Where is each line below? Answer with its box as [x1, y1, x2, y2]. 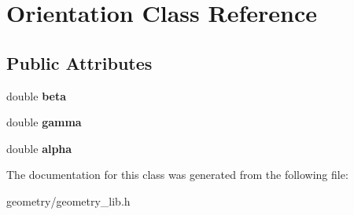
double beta [6, 87, 66, 104]
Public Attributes [6, 50, 153, 75]
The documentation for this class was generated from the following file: [6, 166, 348, 183]
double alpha [6, 140, 72, 156]
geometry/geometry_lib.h [6, 192, 131, 209]
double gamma [6, 114, 82, 130]
